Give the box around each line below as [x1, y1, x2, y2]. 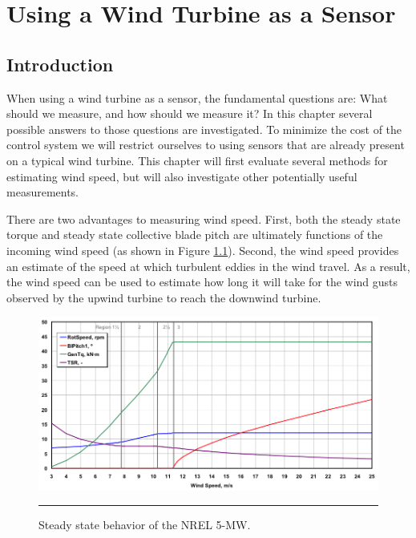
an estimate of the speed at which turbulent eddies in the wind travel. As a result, [6, 257, 410, 274]
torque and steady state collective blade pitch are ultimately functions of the [6, 226, 383, 243]
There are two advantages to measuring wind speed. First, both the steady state [6, 210, 401, 227]
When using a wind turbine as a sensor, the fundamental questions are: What [6, 89, 388, 106]
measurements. [6, 184, 79, 200]
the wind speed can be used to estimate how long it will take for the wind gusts [6, 273, 398, 290]
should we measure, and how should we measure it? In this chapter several [6, 105, 373, 122]
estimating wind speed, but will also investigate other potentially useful [6, 168, 357, 184]
